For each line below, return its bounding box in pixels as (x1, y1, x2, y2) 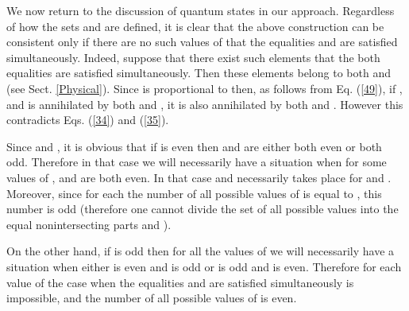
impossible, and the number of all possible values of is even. (6, 290, 297, 306)
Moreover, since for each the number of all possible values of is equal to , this (6, 185, 382, 201)
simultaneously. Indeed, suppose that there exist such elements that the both (6, 49, 380, 65)
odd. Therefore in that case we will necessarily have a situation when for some (6, 154, 387, 170)
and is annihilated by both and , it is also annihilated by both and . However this (6, 95, 403, 112)
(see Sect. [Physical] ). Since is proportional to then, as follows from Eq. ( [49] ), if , (6, 80, 403, 96)
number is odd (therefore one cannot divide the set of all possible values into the (6, 200, 399, 217)
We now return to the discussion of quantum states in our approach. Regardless (6, 2, 395, 18)
